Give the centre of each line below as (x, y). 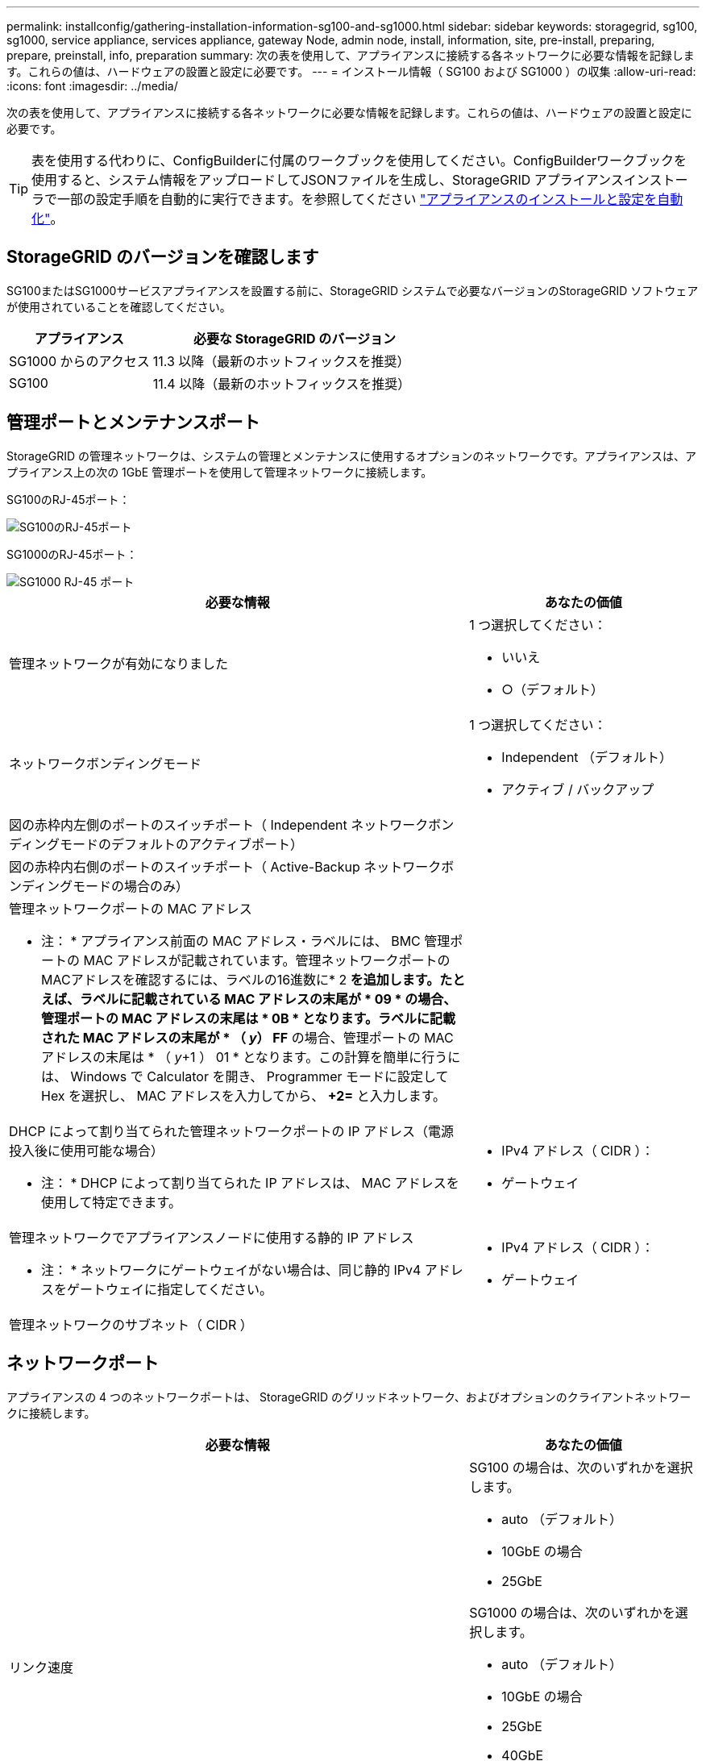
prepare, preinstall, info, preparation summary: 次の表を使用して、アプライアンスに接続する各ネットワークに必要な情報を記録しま (351, 55)
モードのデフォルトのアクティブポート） (181, 844)
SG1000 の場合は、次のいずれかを (572, 1612)
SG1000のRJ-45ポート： (72, 554)
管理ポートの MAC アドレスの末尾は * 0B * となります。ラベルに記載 (248, 1018)
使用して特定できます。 (111, 1202)
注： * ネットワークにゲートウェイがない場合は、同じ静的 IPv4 (231, 1270)
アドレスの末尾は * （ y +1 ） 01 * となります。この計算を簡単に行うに (251, 1057)
